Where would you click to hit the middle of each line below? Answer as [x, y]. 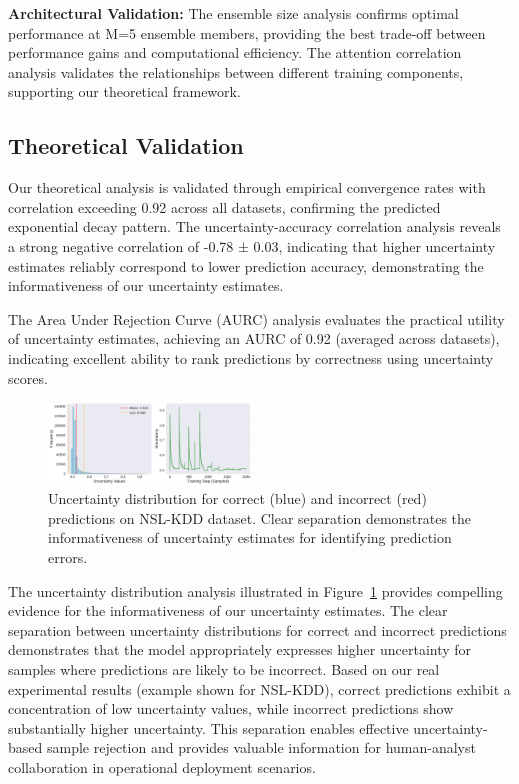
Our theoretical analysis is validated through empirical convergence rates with [247, 187]
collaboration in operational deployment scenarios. [162, 766]
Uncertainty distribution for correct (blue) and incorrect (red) [237, 498]
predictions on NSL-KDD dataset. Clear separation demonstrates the [260, 517]
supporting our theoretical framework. [124, 91]
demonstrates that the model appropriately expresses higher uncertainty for [240, 649]
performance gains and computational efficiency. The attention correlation [235, 52]
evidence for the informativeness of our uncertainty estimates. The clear [228, 610]
